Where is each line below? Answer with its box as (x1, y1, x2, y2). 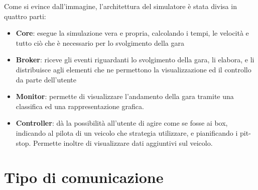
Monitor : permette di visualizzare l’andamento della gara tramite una (16, 91, 234, 102)
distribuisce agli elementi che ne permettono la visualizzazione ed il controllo (16, 64, 251, 74)
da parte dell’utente (16, 74, 77, 84)
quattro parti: (4, 11, 46, 21)
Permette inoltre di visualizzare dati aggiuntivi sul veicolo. (33, 137, 213, 148)
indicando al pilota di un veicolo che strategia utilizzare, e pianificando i (16, 127, 238, 138)
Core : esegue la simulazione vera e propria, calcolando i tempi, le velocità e (16, 28, 249, 38)
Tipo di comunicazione (4, 167, 164, 187)
